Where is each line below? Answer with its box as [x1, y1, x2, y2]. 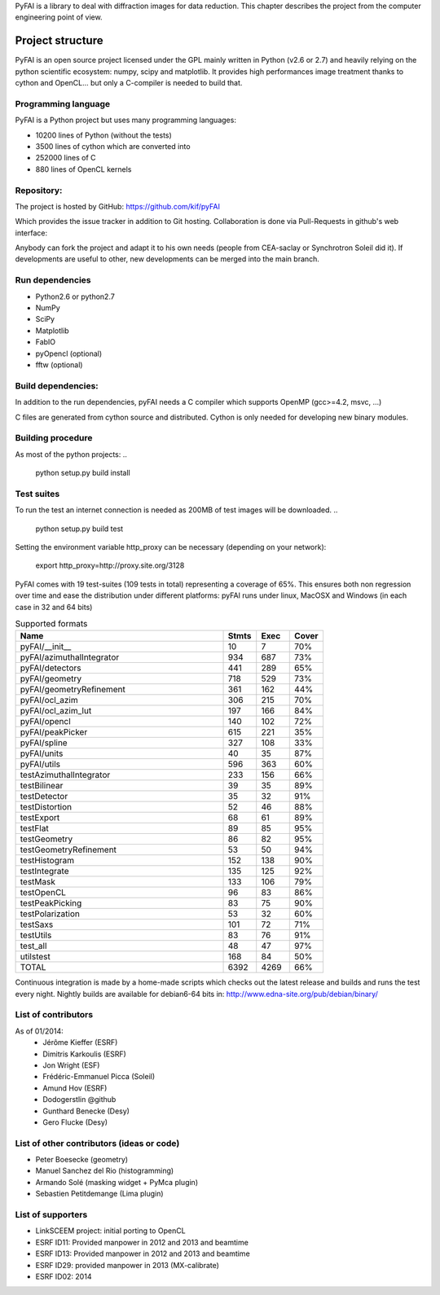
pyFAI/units [20, 748, 64, 759]
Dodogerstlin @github [42, 1095, 117, 1104]
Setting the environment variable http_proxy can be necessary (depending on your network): [15, 542, 327, 551]
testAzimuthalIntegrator [20, 770, 111, 781]
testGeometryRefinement [20, 844, 117, 855]
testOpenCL [20, 887, 67, 898]
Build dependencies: [15, 380, 99, 391]
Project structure [15, 33, 103, 48]
